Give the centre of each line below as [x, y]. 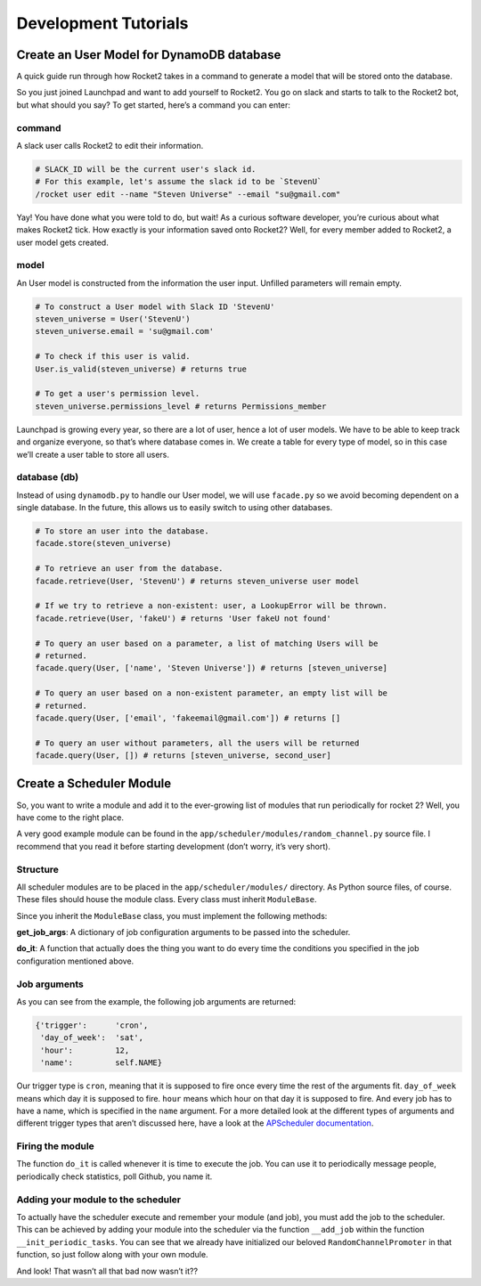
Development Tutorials [102, 23]
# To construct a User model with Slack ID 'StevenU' [155, 306]
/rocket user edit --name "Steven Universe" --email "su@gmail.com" [188, 194]
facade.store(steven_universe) [104, 544]
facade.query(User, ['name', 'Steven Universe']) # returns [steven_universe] [211, 668]
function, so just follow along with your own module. [112, 1255]
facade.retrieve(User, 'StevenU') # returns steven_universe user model [197, 581]
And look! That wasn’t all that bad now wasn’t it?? [107, 1271]
